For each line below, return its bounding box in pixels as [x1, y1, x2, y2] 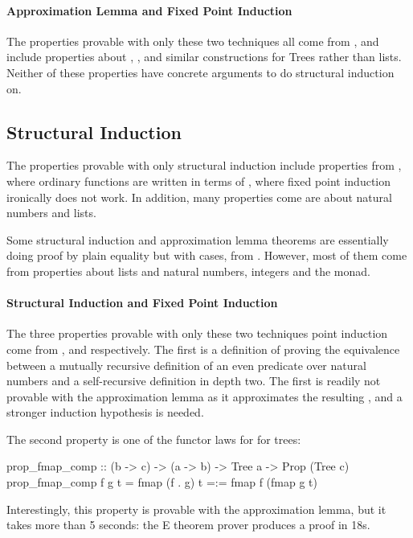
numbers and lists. [6, 204, 96, 221]
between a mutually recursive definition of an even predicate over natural [6, 356, 366, 373]
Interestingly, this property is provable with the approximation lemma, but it [6, 500, 386, 517]
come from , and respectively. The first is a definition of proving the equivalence [6, 340, 400, 357]
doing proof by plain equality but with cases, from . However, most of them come [6, 247, 407, 264]
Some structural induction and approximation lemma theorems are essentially [6, 231, 389, 248]
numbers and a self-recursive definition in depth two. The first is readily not [6, 372, 381, 389]
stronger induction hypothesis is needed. [6, 404, 204, 421]
